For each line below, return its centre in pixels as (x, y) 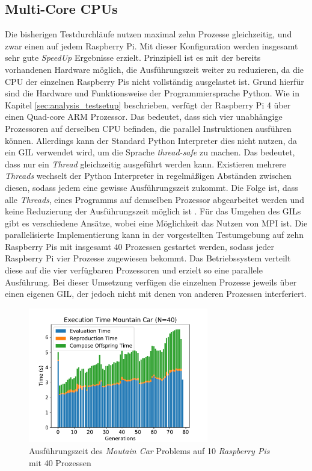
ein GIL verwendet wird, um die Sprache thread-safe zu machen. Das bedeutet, (150, 152)
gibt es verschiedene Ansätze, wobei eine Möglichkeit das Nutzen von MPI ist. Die (156, 223)
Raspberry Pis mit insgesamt (58, 246)
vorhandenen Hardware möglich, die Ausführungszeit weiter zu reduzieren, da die (154, 69)
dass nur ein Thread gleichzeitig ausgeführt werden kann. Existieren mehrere (145, 164)
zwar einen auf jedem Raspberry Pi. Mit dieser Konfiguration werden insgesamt (151, 45)
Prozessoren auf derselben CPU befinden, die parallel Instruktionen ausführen (148, 128)
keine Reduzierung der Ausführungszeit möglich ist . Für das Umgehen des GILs (153, 211)
